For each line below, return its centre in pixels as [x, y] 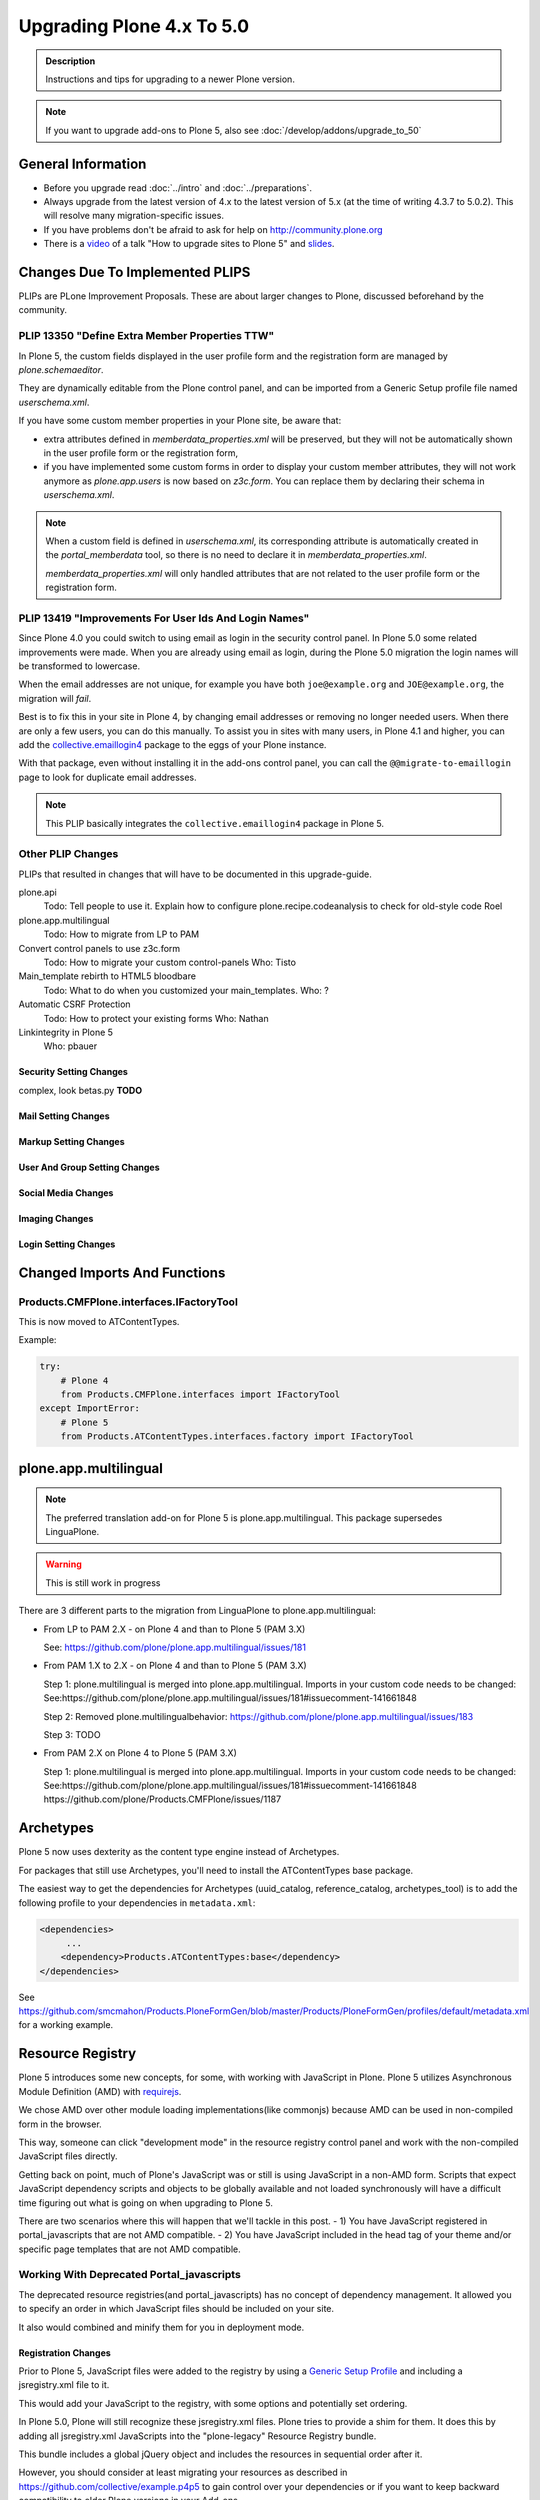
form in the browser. [60, 2124]
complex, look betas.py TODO [80, 1090]
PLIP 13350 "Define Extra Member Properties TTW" [146, 336]
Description [70, 61]
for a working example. [66, 2025]
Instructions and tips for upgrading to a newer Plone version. [170, 79]
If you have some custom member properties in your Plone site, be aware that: [180, 421]
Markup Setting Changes [71, 1141]
